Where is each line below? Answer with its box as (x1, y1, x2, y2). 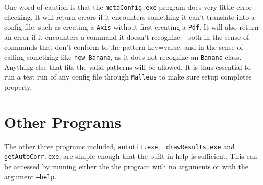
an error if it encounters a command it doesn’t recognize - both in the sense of (4, 31, 249, 42)
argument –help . (4, 171, 57, 181)
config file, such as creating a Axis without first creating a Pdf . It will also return (4, 21, 259, 32)
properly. (4, 82, 32, 92)
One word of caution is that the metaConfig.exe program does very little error (4, 2, 252, 12)
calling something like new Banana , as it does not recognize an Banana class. (4, 51, 242, 62)
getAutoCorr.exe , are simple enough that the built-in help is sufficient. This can (4, 151, 257, 162)
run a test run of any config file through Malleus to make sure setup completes (4, 71, 252, 82)
